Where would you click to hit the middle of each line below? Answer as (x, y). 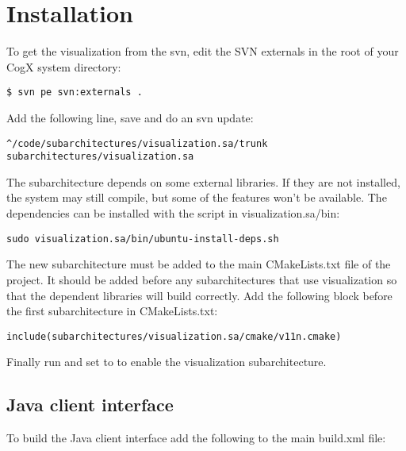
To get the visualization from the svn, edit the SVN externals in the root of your (203, 51)
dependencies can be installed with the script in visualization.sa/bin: (173, 213)
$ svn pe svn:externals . (75, 93)
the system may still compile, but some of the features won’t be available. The (197, 197)
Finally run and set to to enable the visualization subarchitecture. (167, 362)
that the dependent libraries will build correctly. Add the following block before (199, 295)
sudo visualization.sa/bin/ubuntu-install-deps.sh (143, 239)
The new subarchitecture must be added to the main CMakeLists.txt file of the (199, 264)
